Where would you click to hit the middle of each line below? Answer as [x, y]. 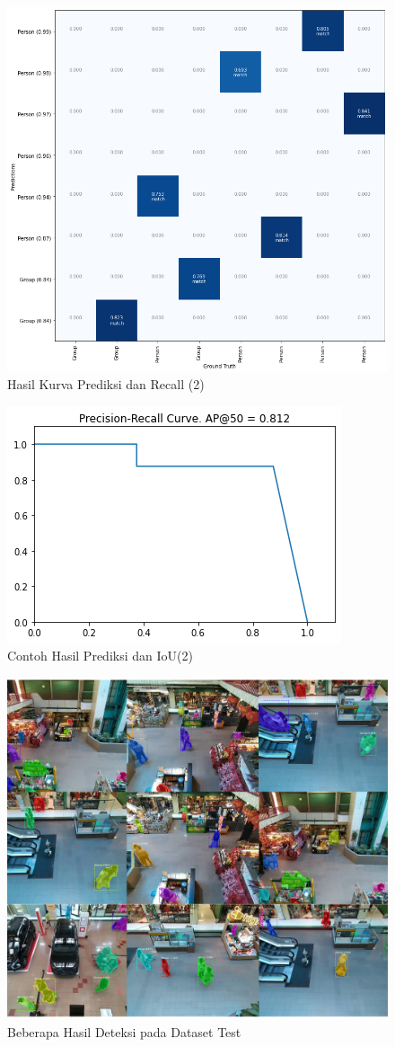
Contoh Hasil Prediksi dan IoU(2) [100, 656]
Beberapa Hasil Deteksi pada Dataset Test [124, 1032]
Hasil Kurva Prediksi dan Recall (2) [106, 384]
